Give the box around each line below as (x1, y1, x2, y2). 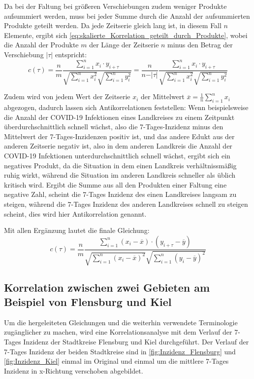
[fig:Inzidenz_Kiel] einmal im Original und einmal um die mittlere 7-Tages (4, 356, 229, 366)
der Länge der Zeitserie (89, 39, 159, 50)
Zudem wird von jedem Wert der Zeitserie (4, 91, 130, 102)
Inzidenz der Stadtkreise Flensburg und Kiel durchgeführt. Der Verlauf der (23, 337, 249, 346)
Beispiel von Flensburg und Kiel (4, 294, 172, 309)
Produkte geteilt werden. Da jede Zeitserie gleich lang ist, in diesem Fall (4, 20, 222, 31)
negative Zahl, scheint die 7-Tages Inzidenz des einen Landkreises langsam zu (4, 189, 237, 199)
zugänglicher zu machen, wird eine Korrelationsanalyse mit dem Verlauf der (4, 327, 232, 337)
